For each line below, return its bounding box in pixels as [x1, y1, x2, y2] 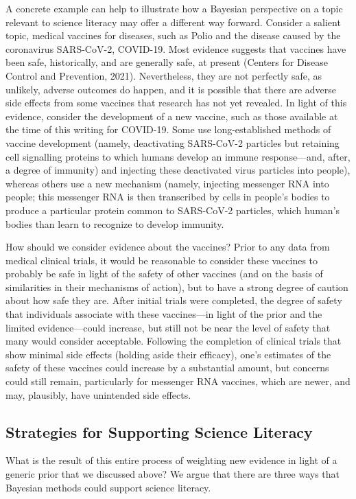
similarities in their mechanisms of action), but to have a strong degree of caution [5, 279, 348, 294]
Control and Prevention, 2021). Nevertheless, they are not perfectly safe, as [5, 68, 322, 82]
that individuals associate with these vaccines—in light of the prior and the [5, 307, 322, 321]
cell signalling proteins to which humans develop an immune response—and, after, [5, 149, 351, 163]
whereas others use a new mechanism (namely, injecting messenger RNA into [5, 176, 329, 190]
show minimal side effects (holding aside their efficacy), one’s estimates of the [5, 347, 331, 361]
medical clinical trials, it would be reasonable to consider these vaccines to [5, 253, 318, 267]
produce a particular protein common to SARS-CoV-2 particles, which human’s [5, 202, 340, 217]
